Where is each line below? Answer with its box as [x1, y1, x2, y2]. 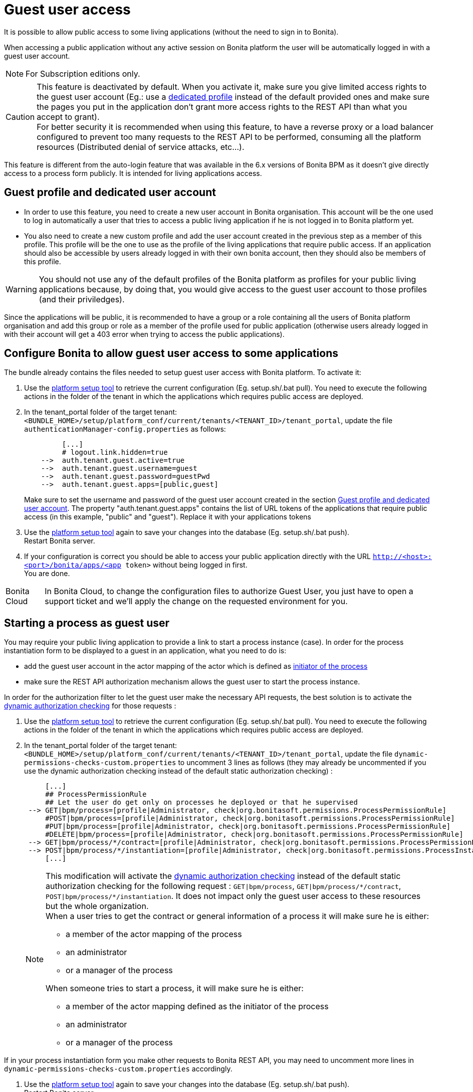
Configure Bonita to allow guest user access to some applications [4, 347, 338, 360]
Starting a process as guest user [4, 616, 170, 629]
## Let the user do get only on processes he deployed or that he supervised [45, 798, 358, 807]
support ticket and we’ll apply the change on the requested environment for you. [45, 596, 348, 607]
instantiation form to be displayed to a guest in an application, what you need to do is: [4, 646, 287, 655]
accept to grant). [37, 111, 100, 122]
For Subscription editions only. [26, 68, 140, 79]
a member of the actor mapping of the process [66, 929, 242, 940]
